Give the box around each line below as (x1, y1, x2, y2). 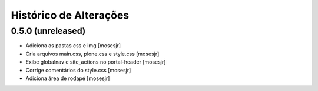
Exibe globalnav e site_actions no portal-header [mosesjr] (25, 58, 166, 65)
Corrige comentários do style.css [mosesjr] (25, 66, 131, 73)
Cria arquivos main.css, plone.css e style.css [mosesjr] (25, 50, 160, 57)
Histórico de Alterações (11, 9, 130, 22)
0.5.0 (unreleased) (11, 26, 86, 36)
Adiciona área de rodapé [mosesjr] (25, 75, 110, 82)
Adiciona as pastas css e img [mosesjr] (25, 42, 121, 49)
